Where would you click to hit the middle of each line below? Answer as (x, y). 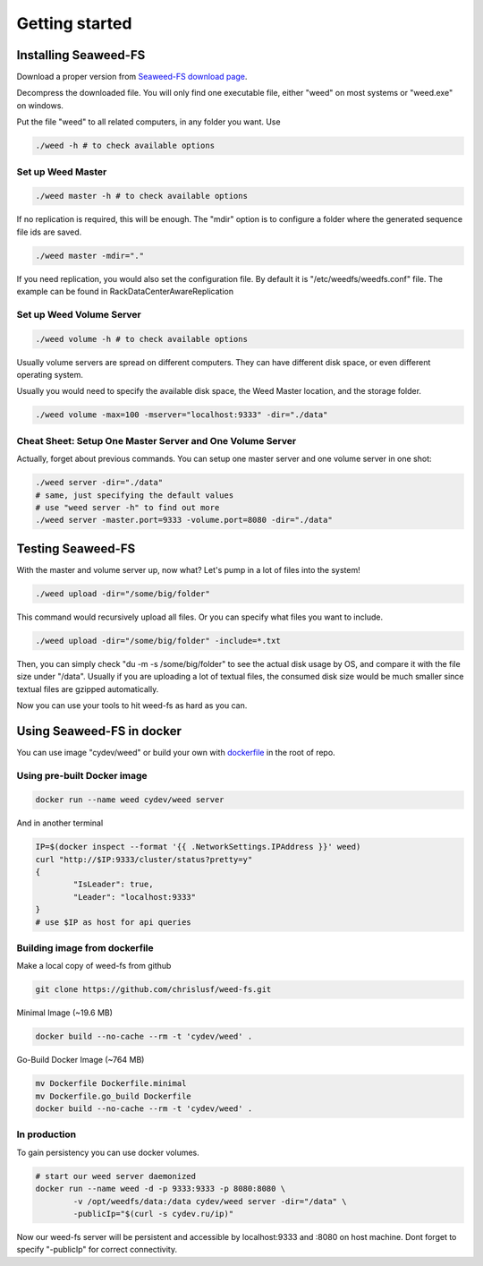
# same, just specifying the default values (135, 495)
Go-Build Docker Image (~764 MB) (80, 1060)
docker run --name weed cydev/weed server (130, 800)
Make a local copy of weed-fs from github (94, 966)
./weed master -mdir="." (90, 256)
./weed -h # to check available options (125, 146)
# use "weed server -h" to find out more (127, 507)
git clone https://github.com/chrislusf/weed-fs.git (153, 990)
